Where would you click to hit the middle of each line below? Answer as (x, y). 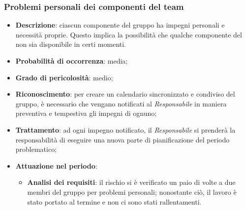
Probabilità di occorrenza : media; (72, 61)
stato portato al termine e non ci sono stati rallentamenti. (114, 201)
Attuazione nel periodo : (56, 165)
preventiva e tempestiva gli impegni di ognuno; (86, 113)
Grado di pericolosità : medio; (64, 77)
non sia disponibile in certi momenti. (71, 44)
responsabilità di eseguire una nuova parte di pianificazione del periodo (123, 139)
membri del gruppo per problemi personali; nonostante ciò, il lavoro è (132, 192)
